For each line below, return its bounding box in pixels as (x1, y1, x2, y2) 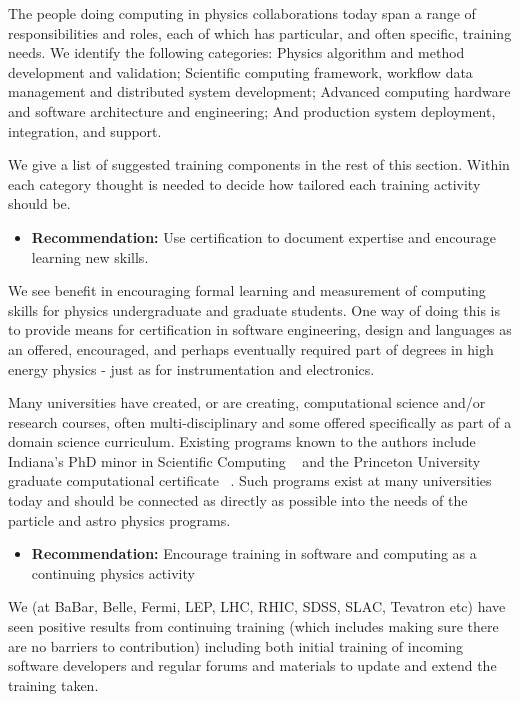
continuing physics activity (31, 562, 195, 583)
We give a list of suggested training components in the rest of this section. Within (8, 154, 510, 175)
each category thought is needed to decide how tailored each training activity (8, 173, 481, 194)
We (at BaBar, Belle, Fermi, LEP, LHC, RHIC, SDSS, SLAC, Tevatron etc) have (8, 596, 506, 617)
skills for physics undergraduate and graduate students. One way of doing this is (8, 299, 500, 320)
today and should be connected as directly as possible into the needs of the (8, 490, 468, 511)
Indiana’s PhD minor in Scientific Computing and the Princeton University (8, 450, 481, 471)
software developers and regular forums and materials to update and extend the (8, 655, 497, 676)
